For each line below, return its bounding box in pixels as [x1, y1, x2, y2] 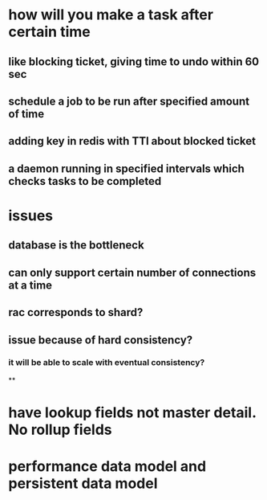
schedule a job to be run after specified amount [8, 94, 250, 108]
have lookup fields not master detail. [8, 404, 257, 421]
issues [8, 207, 54, 224]
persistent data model [8, 474, 158, 493]
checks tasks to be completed [8, 174, 162, 188]
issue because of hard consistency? [8, 333, 193, 346]
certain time [8, 23, 91, 41]
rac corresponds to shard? [8, 305, 144, 319]
